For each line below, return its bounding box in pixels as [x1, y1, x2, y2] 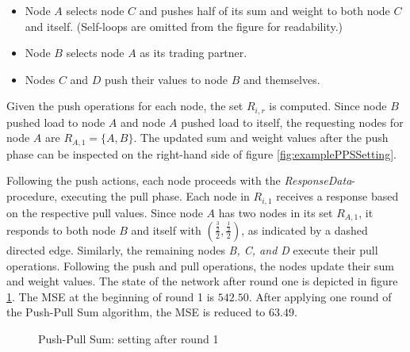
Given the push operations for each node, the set [6, 98, 243, 114]
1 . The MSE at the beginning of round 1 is [6, 288, 215, 304]
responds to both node [6, 221, 116, 238]
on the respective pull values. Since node [6, 204, 203, 220]
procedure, [6, 188, 58, 205]
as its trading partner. [140, 44, 247, 61]
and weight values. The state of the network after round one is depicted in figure [6, 273, 398, 289]
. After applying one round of [248, 288, 392, 304]
